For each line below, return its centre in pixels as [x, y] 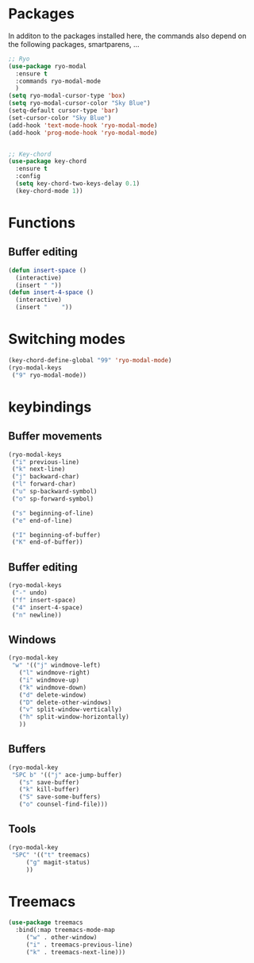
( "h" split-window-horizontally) [74, 717]
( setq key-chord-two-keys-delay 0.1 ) [78, 184]
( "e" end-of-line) [42, 520]
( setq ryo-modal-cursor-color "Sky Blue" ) [79, 103]
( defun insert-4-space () [51, 292]
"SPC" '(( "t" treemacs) [51, 855]
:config [28, 176]
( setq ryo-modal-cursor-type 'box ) [67, 96]
